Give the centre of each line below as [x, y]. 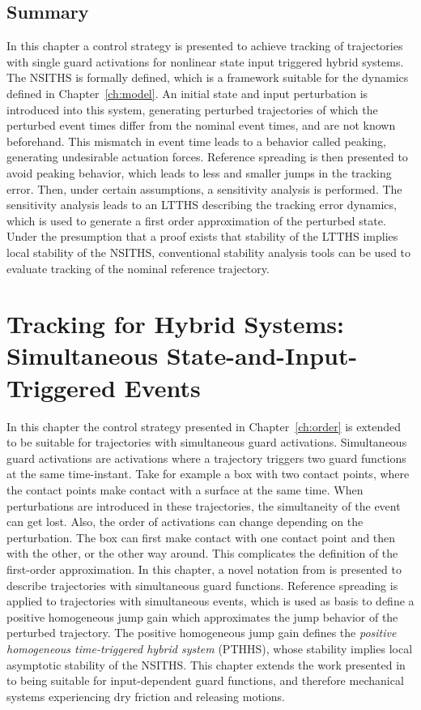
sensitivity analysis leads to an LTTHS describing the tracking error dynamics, [202, 205]
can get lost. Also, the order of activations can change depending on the [185, 522]
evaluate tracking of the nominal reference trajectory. [138, 268]
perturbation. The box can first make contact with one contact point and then [201, 537]
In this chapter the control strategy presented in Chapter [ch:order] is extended [204, 426]
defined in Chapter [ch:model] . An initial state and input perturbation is [187, 93]
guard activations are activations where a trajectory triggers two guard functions [206, 458]
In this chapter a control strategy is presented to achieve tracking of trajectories [205, 46]
